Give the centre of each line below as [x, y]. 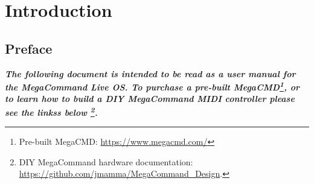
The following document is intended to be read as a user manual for [150, 73]
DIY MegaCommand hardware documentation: [106, 161]
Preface [29, 48]
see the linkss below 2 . [51, 111]
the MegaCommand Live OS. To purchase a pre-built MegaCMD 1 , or [152, 86]
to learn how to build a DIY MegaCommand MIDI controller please [150, 99]
